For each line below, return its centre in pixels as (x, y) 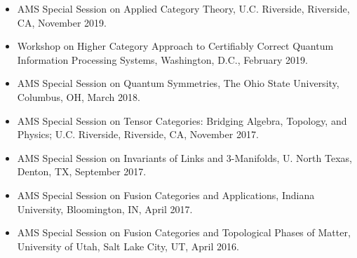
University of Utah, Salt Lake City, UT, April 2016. (128, 246)
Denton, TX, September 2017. (82, 171)
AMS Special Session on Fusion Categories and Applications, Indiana (166, 195)
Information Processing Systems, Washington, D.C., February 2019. (162, 59)
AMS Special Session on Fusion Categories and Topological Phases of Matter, (184, 232)
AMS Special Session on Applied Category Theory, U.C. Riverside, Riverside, (183, 8)
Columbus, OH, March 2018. (79, 96)
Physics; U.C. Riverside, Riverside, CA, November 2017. (138, 134)
